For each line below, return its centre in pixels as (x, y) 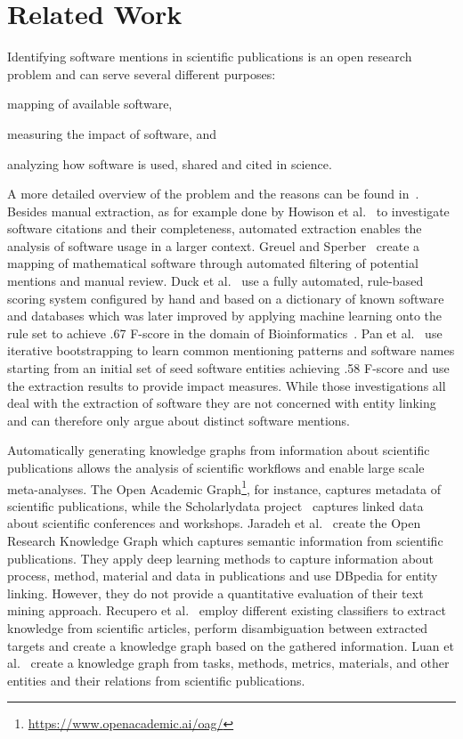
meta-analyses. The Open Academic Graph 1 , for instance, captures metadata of (224, 487)
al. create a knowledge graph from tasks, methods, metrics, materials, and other (228, 663)
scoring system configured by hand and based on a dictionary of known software (226, 298)
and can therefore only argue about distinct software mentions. (179, 420)
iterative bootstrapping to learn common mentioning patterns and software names (231, 350)
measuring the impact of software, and (112, 133)
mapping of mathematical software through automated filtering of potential (213, 263)
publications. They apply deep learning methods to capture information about (221, 558)
